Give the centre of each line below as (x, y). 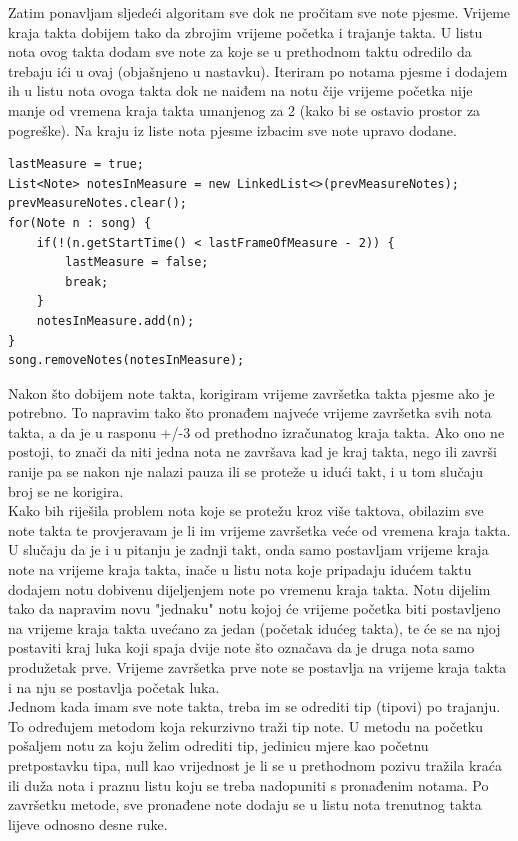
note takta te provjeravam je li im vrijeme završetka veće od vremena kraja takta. (259, 529)
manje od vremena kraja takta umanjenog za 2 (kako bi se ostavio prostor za (244, 109)
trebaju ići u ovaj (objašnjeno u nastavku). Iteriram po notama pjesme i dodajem (258, 70)
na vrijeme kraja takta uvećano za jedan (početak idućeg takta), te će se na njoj (254, 627)
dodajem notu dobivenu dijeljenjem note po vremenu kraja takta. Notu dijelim (249, 588)
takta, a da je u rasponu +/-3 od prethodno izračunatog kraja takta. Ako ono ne (256, 431)
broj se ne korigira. (66, 490)
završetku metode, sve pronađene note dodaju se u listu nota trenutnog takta (245, 804)
